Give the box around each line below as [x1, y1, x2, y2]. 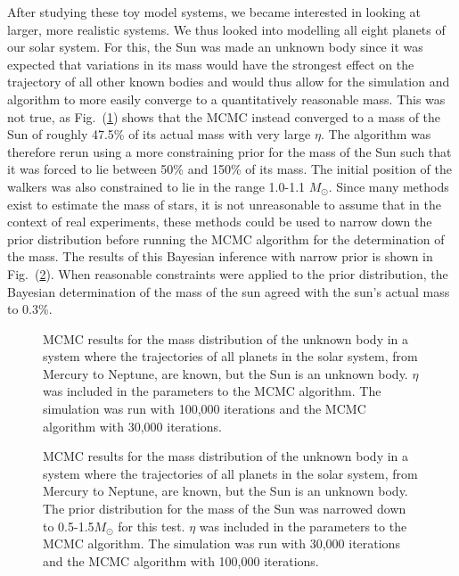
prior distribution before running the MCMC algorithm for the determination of [7, 229, 445, 248]
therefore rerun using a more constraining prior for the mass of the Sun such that [7, 142, 452, 160]
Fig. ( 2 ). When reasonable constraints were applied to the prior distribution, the [7, 264, 448, 283]
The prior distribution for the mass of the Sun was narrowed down [43, 499, 406, 518]
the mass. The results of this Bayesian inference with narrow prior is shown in [7, 247, 433, 266]
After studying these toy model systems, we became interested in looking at [7, 3, 422, 21]
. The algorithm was [320, 125, 431, 144]
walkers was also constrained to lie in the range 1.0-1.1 [7, 177, 306, 195]
